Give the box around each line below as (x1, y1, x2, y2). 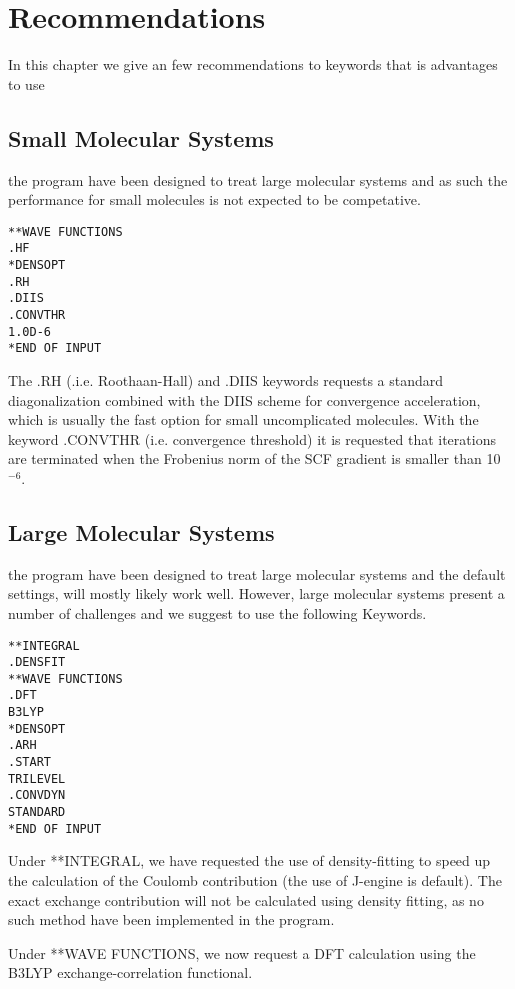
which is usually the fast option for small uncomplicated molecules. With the (8, 409, 479, 430)
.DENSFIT (8, 655, 66, 670)
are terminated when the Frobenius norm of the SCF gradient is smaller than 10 (8, 448, 501, 469)
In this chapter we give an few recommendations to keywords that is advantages (8, 54, 498, 75)
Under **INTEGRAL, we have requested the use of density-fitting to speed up (8, 850, 491, 871)
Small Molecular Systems (8, 122, 274, 153)
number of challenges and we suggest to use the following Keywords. (8, 602, 427, 623)
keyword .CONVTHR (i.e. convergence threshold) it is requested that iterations (8, 428, 496, 449)
